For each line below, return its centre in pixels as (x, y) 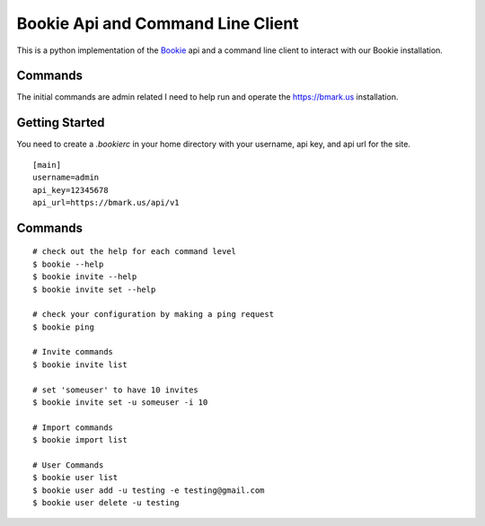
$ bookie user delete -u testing (106, 503)
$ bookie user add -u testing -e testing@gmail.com (149, 490)
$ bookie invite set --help (94, 289)
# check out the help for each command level (135, 252)
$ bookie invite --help (85, 277)
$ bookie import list (80, 440)
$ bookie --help (68, 264)
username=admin (66, 178)
